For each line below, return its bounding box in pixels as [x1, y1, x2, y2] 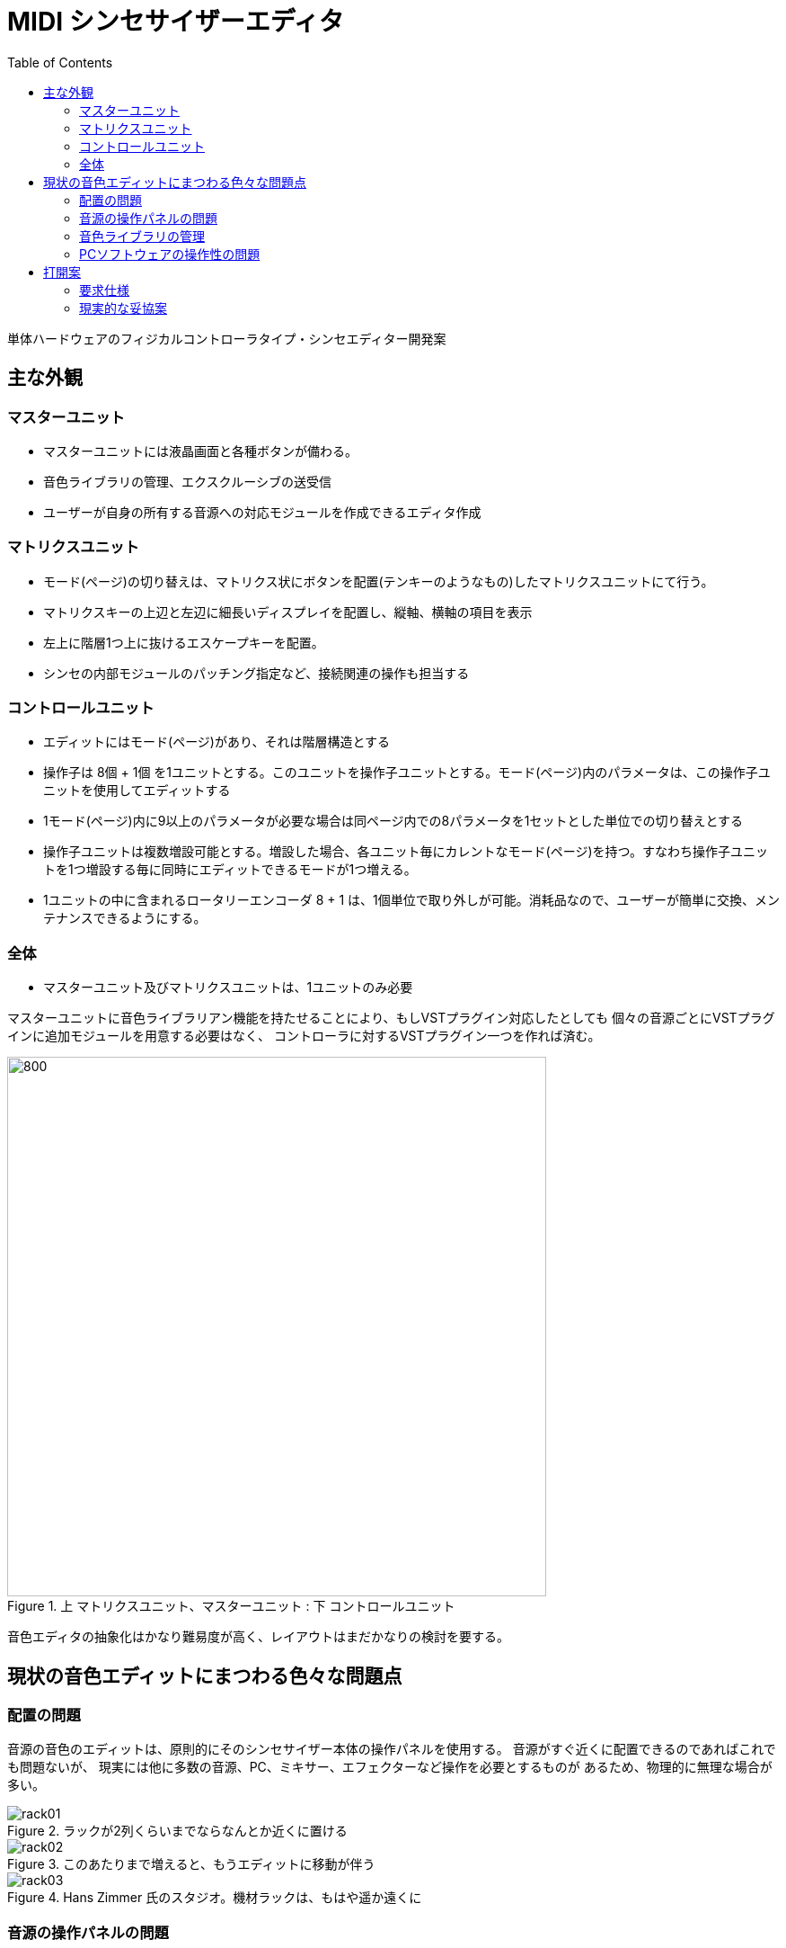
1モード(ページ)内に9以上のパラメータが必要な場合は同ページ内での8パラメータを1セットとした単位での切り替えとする [43, 813, 744, 829]
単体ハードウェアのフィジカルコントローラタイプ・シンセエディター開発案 [7, 330, 446, 346]
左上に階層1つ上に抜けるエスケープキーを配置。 [43, 634, 324, 650]
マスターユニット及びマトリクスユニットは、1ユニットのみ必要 [43, 979, 413, 996]
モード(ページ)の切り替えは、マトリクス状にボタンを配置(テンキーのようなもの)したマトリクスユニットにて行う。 [43, 573, 714, 589]
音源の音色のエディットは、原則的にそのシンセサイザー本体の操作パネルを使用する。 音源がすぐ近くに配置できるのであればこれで [7, 1741, 776, 1757]
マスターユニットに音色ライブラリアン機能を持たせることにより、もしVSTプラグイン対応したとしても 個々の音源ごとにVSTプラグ [7, 1010, 775, 1026]
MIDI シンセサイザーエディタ [7, 6, 344, 37]
